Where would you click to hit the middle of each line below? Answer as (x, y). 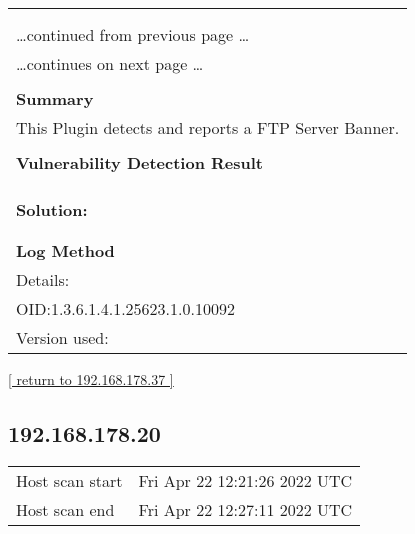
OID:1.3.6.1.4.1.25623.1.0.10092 (125, 308)
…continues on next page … (110, 63)
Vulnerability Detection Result (139, 162)
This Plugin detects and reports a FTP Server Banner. (208, 127)
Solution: (52, 209)
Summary (55, 98)
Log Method (65, 250)
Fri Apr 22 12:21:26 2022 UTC (245, 480)
